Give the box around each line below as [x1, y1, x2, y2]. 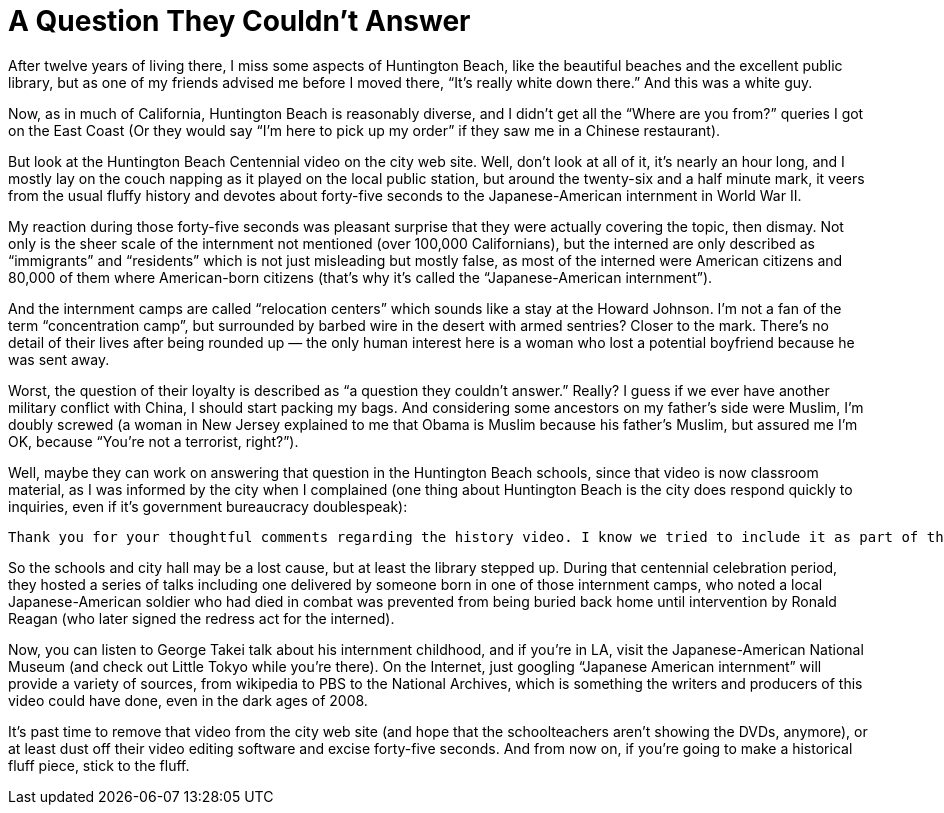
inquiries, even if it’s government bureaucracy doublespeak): [8, 497, 408, 515]
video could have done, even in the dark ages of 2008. [8, 691, 368, 709]
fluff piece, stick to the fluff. [8, 756, 190, 774]
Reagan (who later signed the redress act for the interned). [8, 609, 395, 627]
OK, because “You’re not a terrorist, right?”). [8, 432, 299, 450]
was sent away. [8, 350, 110, 368]
